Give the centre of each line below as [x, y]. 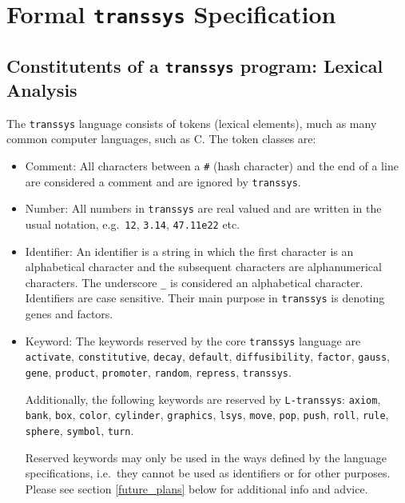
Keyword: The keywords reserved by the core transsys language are [193, 340]
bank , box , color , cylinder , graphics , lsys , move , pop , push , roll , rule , [207, 415]
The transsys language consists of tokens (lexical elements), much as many [192, 123]
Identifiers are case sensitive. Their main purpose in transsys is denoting [205, 298]
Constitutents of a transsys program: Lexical [195, 65]
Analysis [42, 89]
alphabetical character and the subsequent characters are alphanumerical [203, 267]
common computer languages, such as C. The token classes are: [161, 139]
